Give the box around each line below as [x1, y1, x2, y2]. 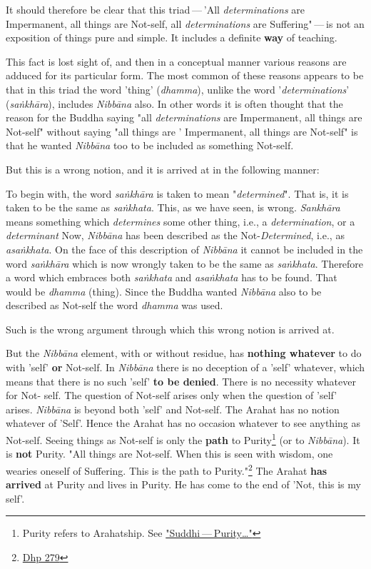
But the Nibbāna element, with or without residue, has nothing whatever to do [6, 346, 362, 361]
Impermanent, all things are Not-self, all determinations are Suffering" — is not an [6, 16, 365, 31]
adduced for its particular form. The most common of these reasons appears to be [6, 68, 364, 83]
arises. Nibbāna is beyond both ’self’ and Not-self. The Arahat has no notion [6, 401, 340, 416]
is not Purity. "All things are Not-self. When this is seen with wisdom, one [6, 446, 333, 461]
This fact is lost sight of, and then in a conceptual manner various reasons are [6, 54, 347, 69]
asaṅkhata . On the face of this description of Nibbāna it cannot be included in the [6, 241, 363, 256]
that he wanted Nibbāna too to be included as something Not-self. [6, 138, 294, 153]
